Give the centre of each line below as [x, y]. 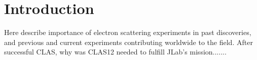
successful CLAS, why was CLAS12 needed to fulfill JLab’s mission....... [115, 52]
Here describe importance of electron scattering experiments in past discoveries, [128, 32]
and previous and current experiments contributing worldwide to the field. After [128, 42]
